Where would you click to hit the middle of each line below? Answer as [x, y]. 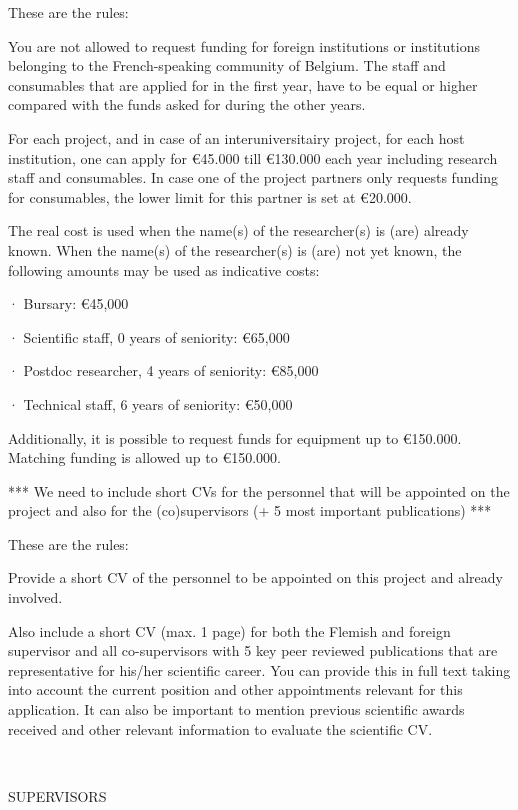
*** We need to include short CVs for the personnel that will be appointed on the [259, 490]
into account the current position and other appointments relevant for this [235, 689]
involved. [35, 597]
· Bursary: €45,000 [68, 303]
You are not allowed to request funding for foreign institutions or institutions [244, 45]
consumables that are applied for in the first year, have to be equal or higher [243, 84]
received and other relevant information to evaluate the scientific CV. [220, 728]
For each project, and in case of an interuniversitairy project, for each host [236, 137]
